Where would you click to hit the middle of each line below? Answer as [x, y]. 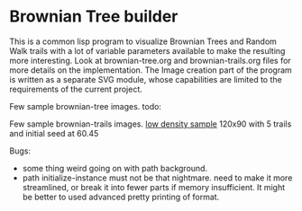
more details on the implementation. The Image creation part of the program [151, 70]
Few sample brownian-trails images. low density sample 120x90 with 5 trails [151, 124]
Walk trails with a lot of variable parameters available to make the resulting [147, 50]
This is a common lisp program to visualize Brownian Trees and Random [143, 41]
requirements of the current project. [76, 89]
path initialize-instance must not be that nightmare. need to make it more [157, 178]
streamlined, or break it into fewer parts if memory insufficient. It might [154, 187]
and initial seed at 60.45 [54, 133]
